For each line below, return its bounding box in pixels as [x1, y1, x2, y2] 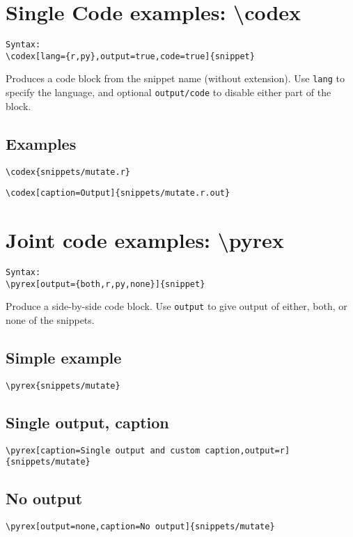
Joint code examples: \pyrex [6, 226, 284, 254]
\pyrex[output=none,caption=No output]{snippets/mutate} [6, 522, 275, 532]
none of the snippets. [6, 312, 95, 327]
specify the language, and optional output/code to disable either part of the [6, 85, 331, 100]
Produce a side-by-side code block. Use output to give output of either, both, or [6, 299, 347, 313]
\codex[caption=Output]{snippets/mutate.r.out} [6, 188, 230, 199]
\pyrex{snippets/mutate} [6, 380, 120, 391]
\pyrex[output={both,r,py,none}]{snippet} [6, 279, 205, 289]
